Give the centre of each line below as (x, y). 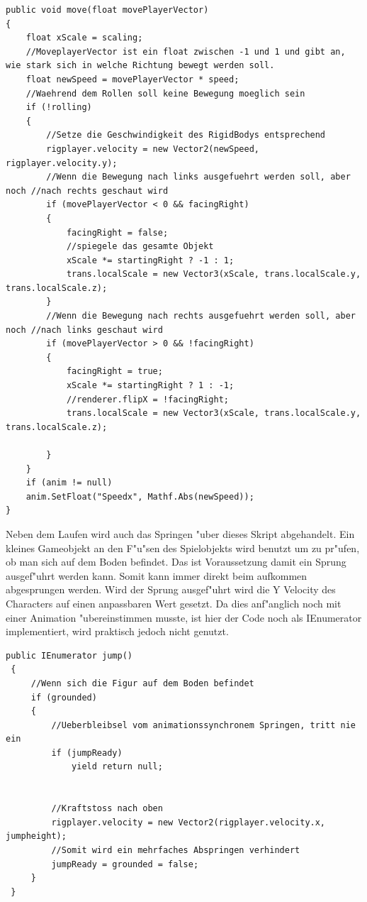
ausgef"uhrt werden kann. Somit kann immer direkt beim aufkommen (157, 575)
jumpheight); (36, 836)
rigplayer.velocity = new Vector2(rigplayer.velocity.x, (188, 822)
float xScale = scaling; (84, 38)
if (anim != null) (69, 483)
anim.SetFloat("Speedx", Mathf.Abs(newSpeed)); (140, 496)
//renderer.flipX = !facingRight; (147, 399)
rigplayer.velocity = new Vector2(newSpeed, (153, 149)
